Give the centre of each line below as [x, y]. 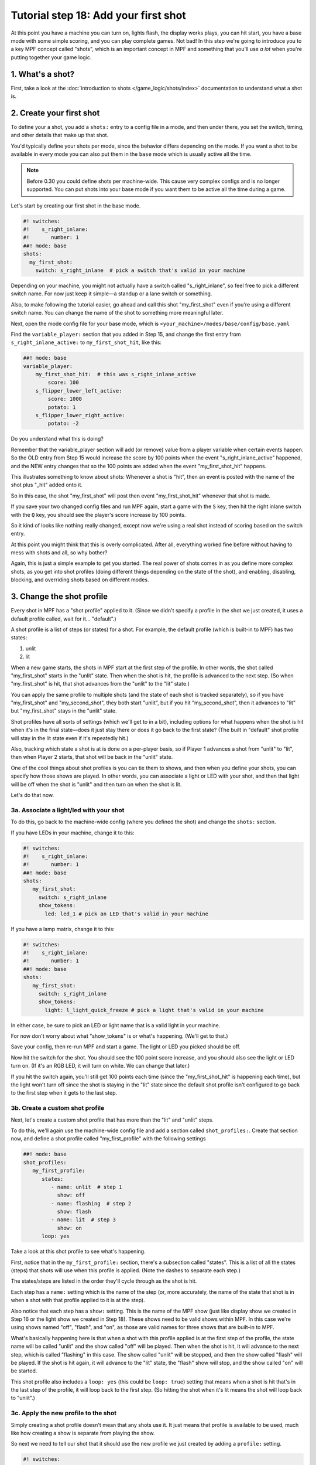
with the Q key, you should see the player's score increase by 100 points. [98, 515]
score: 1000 [65, 399]
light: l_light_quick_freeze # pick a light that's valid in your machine [154, 1010]
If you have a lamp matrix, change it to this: [63, 929]
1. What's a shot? [43, 74]
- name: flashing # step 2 [91, 1203]
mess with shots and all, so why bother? [59, 553]
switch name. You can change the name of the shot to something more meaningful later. [117, 313]
